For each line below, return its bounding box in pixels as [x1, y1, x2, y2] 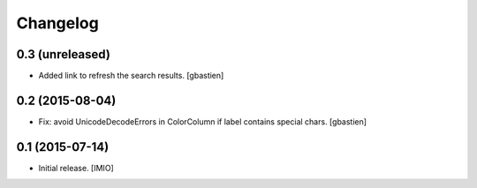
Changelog [16, 13, 99, 33]
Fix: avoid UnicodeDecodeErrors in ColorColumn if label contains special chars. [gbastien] [38, 116, 367, 127]
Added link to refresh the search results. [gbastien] [38, 71, 224, 81]
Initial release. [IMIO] [38, 162, 114, 173]
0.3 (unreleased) [16, 47, 110, 62]
